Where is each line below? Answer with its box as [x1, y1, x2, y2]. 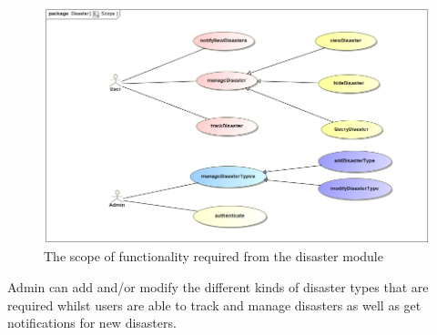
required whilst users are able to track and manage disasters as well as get [7, 295, 422, 314]
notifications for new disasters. [7, 313, 177, 332]
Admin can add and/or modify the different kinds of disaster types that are [7, 278, 429, 297]
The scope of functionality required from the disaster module [44, 247, 383, 266]
